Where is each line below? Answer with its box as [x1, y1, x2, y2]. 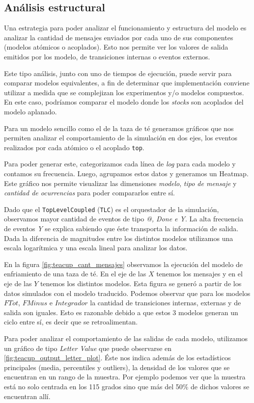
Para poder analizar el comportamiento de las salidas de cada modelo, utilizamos [4, 333, 248, 343]
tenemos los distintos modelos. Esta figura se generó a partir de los [40, 278, 242, 288]
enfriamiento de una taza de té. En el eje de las [4, 269, 146, 279]
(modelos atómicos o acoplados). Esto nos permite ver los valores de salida [4, 42, 228, 52]
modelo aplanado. [4, 106, 57, 116]
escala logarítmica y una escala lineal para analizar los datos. [4, 242, 188, 253]
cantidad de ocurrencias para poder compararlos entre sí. [4, 188, 175, 198]
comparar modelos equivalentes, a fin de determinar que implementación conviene [4, 78, 250, 88]
